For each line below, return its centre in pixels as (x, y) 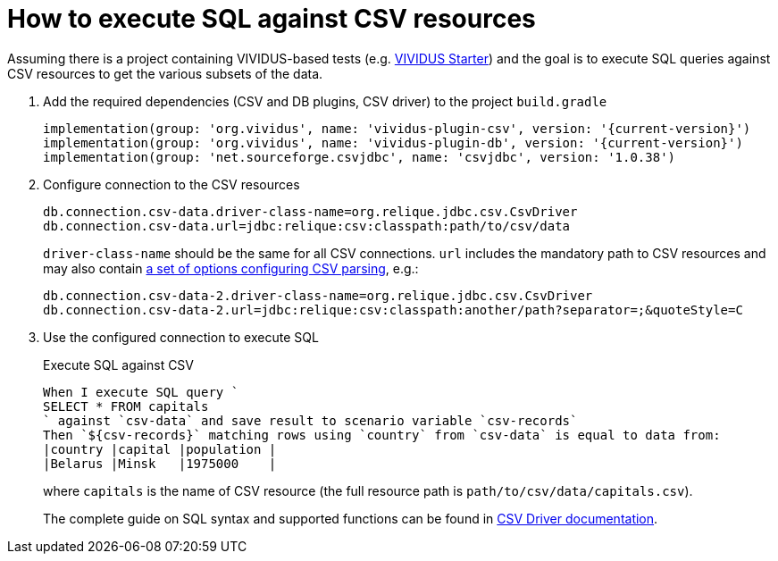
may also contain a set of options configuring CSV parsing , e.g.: (231, 268)
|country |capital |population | (160, 449)
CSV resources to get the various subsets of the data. (165, 73)
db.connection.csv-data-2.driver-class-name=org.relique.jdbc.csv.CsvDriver (318, 295)
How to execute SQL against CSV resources (272, 19)
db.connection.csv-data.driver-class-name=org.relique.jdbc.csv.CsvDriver (310, 211)
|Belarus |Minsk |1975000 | (160, 463)
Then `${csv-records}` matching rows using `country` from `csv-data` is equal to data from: (382, 435)
